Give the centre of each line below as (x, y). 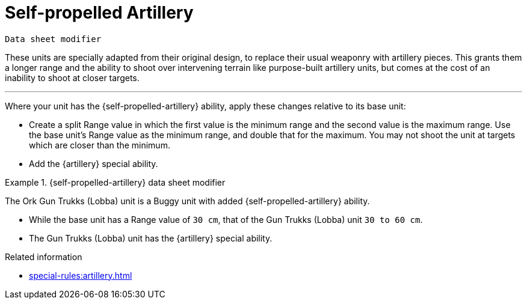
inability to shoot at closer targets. (72, 78)
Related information (44, 257)
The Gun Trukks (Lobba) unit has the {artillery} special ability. (151, 238)
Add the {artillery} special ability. (94, 163)
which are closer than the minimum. (100, 145)
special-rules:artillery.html (81, 275)
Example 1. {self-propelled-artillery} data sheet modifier (115, 182)
